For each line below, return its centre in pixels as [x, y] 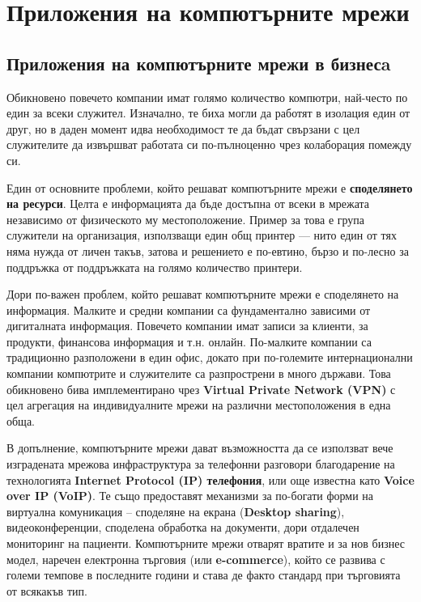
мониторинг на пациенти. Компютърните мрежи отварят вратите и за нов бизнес [206, 543]
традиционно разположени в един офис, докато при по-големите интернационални [210, 357]
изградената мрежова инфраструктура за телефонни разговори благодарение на [201, 464]
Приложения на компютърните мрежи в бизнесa [199, 63]
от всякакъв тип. [47, 590]
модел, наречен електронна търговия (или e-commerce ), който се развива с [196, 559]
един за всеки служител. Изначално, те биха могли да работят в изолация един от [208, 113]
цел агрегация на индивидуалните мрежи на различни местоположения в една [199, 405]
